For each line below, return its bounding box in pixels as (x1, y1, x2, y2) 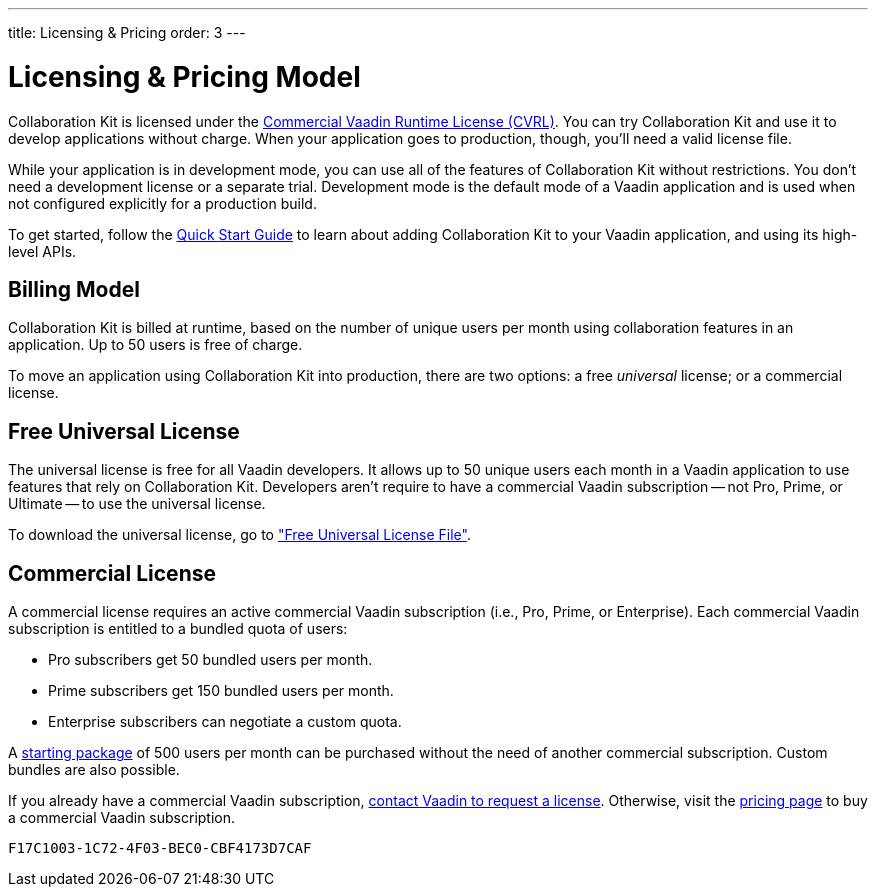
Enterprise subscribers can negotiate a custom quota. (48, 713, 402, 731)
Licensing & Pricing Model (8, 59, 361, 94)
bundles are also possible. (8, 761, 180, 779)
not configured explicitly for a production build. (8, 194, 317, 212)
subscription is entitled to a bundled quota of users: (8, 620, 348, 638)
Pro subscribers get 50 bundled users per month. (48, 651, 373, 669)
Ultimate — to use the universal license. (8, 495, 266, 513)
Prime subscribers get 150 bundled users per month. (48, 682, 394, 700)
